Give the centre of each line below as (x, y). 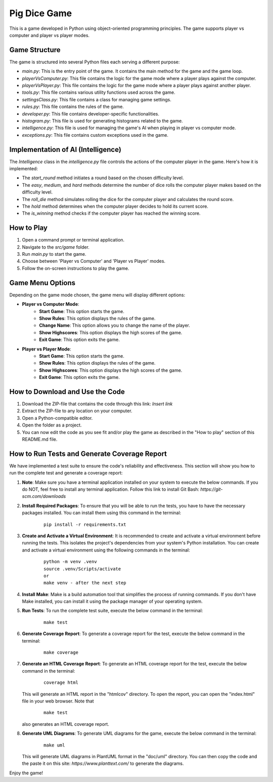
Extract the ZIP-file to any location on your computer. (77, 411)
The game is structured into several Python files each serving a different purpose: (95, 62)
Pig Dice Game (41, 13)
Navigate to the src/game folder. (56, 247)
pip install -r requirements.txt (85, 524)
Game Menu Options (42, 283)
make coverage (61, 653)
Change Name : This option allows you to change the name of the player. (115, 325)
